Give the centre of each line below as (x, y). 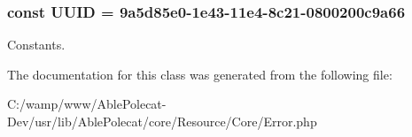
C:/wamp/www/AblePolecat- (87, 104)
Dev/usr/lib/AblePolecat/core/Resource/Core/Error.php (162, 121)
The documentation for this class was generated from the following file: (200, 74)
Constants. (36, 45)
